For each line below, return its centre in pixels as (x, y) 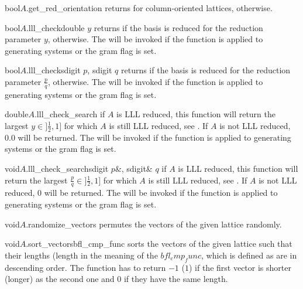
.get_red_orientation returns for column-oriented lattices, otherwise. (149, 8)
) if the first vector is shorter (240, 267)
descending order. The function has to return (85, 267)
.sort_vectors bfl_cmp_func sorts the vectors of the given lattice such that (159, 244)
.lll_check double (55, 27)
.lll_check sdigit (53, 70)
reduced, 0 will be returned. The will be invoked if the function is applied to (141, 193)
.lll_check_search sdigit (67, 168)
